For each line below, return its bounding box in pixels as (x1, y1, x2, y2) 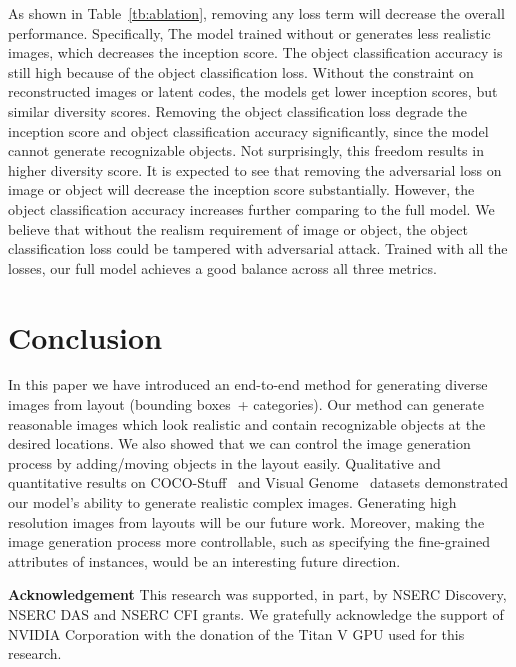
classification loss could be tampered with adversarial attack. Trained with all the (8, 238, 508, 259)
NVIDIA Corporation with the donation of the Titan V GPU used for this (8, 623, 465, 644)
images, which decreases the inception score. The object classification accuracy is (8, 42, 503, 63)
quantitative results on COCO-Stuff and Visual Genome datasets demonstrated (8, 472, 508, 493)
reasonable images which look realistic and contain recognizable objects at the (8, 413, 486, 434)
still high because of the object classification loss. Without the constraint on (8, 61, 474, 82)
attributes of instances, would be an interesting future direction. (8, 550, 401, 571)
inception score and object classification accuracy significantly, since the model (8, 120, 489, 141)
